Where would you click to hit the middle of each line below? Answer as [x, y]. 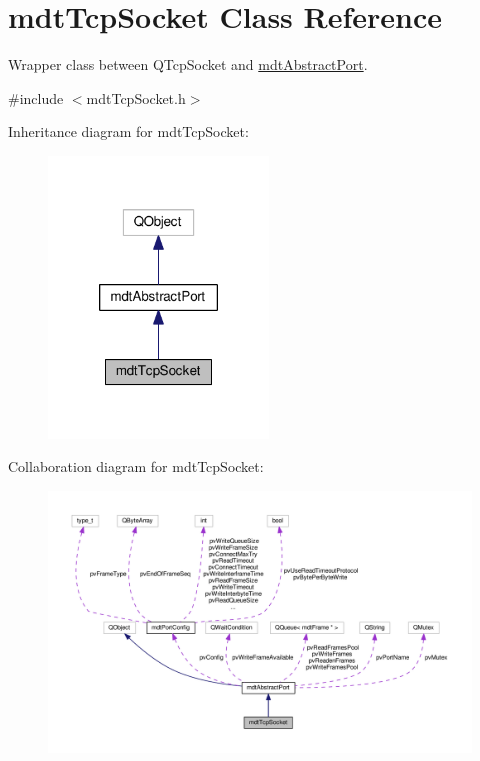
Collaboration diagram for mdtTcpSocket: [136, 466]
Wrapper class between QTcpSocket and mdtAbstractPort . [188, 64]
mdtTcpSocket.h [136, 97]
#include [36, 97]
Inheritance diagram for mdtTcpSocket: [128, 131]
